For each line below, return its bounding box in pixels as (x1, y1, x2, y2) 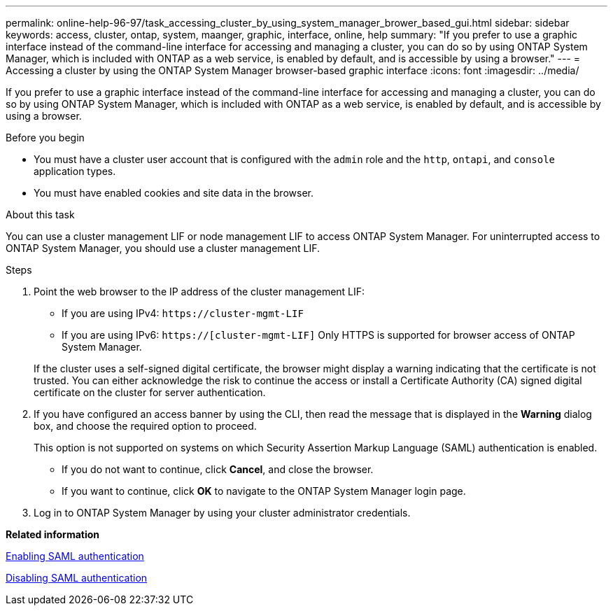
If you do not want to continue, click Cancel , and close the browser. (62, 463, 374, 475)
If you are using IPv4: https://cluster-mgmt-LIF (62, 307, 304, 319)
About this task (6, 209, 75, 220)
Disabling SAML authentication (6, 572, 148, 584)
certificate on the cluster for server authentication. (34, 386, 266, 398)
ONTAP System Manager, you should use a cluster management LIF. (6, 242, 320, 254)
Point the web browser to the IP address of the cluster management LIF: (34, 286, 365, 297)
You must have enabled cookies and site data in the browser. (34, 187, 313, 199)
